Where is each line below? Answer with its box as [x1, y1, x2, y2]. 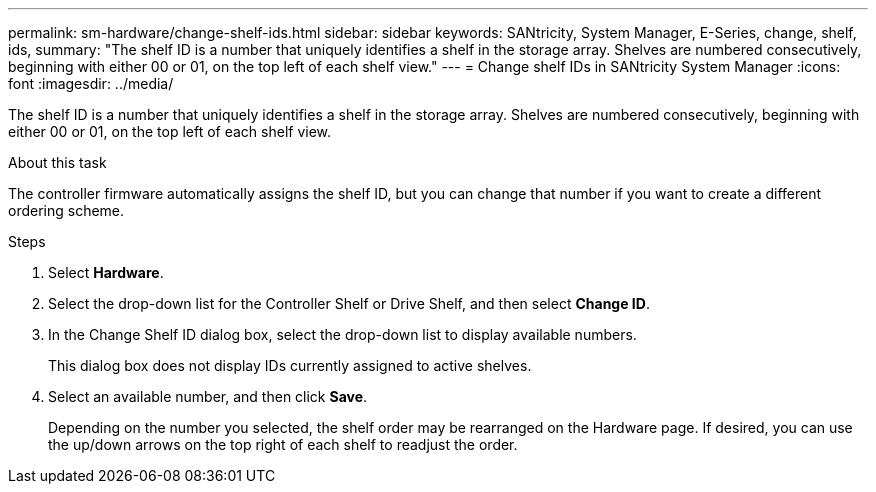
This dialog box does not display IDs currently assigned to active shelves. [48, 357, 532, 374]
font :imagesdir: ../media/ [8, 75, 174, 92]
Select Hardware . [48, 264, 164, 281]
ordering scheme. [8, 202, 125, 219]
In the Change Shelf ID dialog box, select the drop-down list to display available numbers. [48, 326, 637, 343]
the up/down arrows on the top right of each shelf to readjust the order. [48, 436, 518, 453]
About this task [8, 154, 107, 171]
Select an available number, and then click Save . [48, 388, 368, 405]
